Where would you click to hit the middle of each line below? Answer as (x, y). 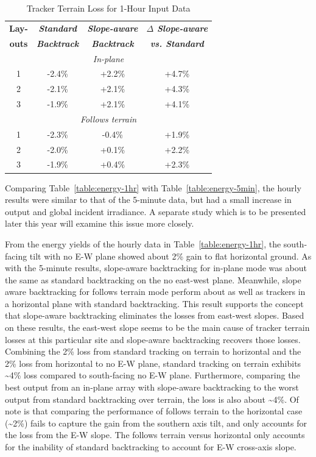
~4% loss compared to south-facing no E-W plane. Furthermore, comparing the (153, 375)
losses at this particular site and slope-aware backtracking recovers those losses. (153, 339)
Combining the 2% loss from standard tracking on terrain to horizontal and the (153, 351)
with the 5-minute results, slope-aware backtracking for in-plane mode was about (156, 268)
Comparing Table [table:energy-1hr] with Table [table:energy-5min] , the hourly (153, 187)
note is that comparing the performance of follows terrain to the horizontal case (154, 411)
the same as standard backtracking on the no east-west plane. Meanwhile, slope (153, 279)
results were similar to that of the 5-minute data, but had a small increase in (148, 200)
